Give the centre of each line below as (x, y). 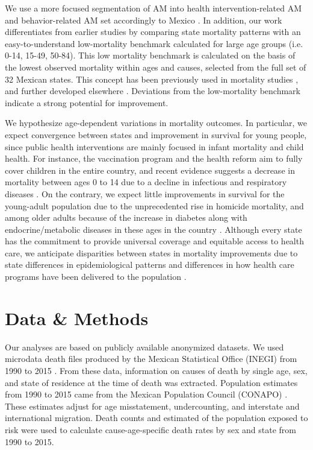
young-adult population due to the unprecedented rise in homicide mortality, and (154, 205)
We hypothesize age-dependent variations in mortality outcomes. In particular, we (156, 123)
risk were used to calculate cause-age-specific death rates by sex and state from (150, 429)
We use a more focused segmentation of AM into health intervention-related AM (153, 8)
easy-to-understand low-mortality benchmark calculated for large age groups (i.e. (154, 43)
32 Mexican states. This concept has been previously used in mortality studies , (152, 79)
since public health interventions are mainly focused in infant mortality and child (154, 146)
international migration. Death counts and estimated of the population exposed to (156, 418)
